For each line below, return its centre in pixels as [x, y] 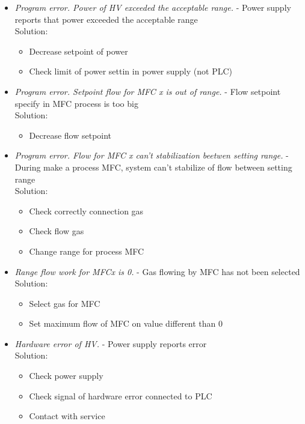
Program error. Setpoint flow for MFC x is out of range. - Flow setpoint [148, 91]
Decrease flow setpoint [70, 135]
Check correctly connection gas [86, 210]
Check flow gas [57, 231]
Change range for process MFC [87, 251]
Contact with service [67, 416]
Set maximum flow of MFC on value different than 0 [126, 323]
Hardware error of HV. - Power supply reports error [111, 343]
